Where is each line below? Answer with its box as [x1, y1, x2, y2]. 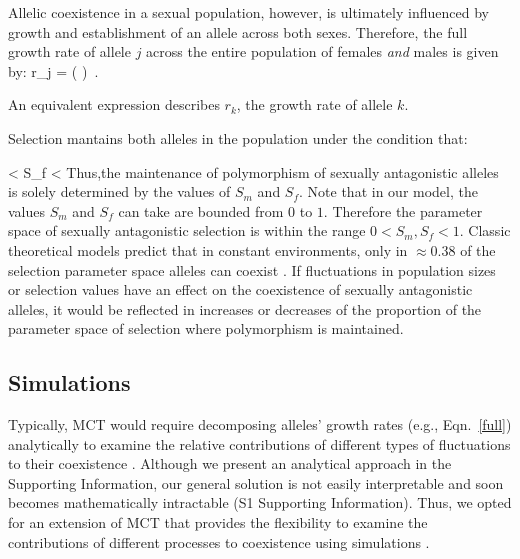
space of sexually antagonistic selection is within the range [8, 220, 366, 241]
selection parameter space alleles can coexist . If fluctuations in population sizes [8, 259, 496, 280]
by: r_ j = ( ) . [8, 60, 99, 81]
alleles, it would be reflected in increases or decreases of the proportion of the [8, 298, 482, 319]
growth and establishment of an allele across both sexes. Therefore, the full [8, 21, 468, 42]
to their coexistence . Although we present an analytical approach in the [8, 453, 452, 474]
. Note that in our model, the [299, 181, 478, 202]
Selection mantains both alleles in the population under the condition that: [8, 127, 468, 148]
